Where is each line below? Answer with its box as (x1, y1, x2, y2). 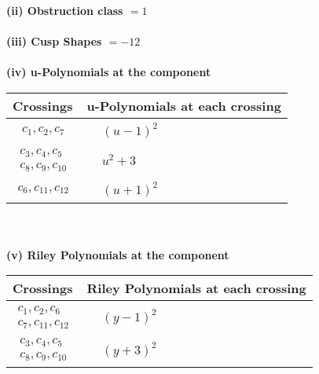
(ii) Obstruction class (6, 2, 123, 18)
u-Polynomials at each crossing (86, 96, 281, 115)
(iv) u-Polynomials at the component (6, 64, 211, 80)
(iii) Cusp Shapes (6, 33, 102, 49)
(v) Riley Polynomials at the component (6, 246, 229, 262)
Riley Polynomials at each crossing (86, 279, 306, 298)
